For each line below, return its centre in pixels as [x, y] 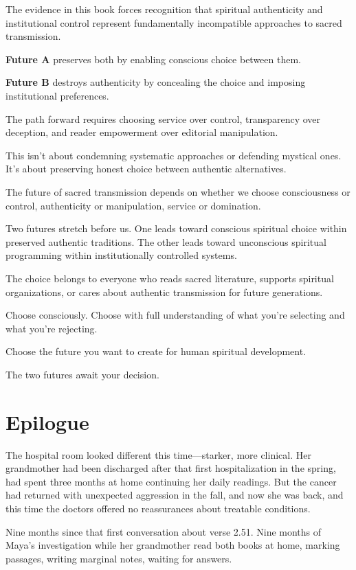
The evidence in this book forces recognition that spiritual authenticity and [164, 9]
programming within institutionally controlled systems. [121, 255]
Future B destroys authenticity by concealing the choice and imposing [156, 82]
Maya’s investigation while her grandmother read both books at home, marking [173, 545]
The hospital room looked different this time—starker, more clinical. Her [158, 454]
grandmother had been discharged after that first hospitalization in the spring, [171, 468]
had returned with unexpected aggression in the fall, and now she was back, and [175, 495]
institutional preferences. [57, 95]
